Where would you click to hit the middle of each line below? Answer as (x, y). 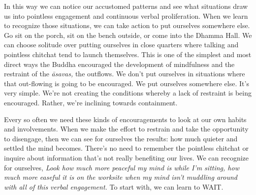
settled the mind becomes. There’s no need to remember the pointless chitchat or (127, 148)
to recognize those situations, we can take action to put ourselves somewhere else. (127, 25)
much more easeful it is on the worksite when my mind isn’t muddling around (121, 177)
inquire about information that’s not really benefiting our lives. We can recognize (127, 157)
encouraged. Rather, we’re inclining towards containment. (91, 102)
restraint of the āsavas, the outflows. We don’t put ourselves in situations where (125, 74)
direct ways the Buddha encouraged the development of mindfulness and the (119, 64)
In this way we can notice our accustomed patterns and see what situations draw (126, 6)
